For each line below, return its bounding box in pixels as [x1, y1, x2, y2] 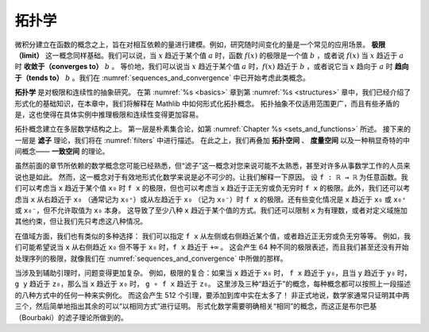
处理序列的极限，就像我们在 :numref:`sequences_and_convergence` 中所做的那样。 [14, 253, 288, 263]
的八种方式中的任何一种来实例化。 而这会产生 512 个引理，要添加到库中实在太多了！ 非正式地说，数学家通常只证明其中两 [14, 290, 410, 299]
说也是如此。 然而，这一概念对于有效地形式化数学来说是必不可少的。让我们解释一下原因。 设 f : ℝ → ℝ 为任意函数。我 [14, 172, 408, 182]
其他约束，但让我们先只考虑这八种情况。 [14, 217, 147, 226]
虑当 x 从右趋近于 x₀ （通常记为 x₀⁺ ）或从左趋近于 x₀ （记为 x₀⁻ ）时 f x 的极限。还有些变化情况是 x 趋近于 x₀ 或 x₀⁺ [14, 195, 407, 204]
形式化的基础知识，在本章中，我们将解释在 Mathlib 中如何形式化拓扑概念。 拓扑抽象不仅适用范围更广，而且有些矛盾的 [14, 98, 400, 108]
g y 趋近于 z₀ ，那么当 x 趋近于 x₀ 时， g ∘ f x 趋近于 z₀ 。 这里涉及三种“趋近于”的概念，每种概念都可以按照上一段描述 [14, 279, 412, 289]
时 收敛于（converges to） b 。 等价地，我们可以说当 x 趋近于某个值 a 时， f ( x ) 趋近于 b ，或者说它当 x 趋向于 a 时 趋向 [14, 62, 409, 71]
